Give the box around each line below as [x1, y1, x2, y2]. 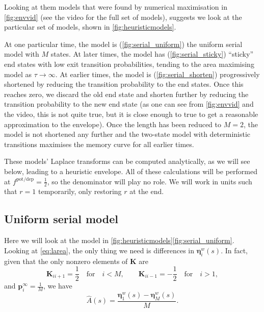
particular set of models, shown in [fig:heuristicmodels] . [4, 21, 176, 32]
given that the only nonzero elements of [4, 255, 128, 266]
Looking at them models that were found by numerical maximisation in [4, 2, 227, 12]
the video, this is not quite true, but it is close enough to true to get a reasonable [4, 108, 258, 119]
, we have [43, 280, 72, 291]
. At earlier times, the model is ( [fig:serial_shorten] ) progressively [55, 68, 260, 79]
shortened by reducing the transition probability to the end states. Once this [4, 79, 244, 89]
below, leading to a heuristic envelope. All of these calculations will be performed [4, 165, 257, 176]
